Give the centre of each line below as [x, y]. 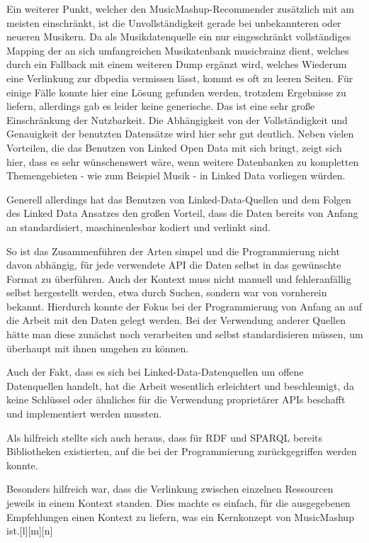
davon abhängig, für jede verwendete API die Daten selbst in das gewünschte [174, 265]
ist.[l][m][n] [30, 531]
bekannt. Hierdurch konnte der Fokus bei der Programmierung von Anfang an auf [184, 306]
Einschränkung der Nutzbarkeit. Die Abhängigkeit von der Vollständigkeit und [177, 119]
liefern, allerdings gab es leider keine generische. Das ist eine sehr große [161, 106]
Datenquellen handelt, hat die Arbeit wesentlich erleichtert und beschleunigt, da [180, 385]
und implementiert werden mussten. [84, 414]
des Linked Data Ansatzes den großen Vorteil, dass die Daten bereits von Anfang [182, 213]
